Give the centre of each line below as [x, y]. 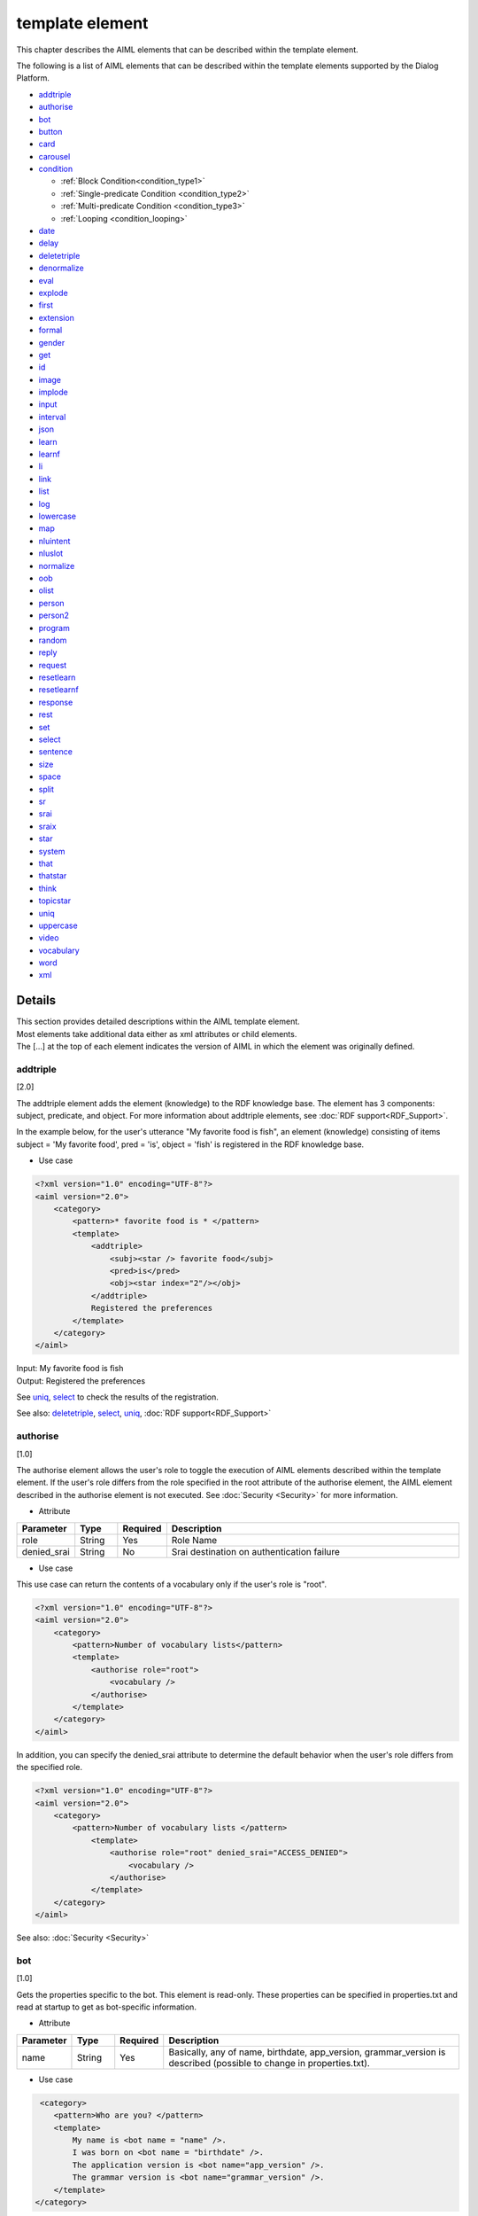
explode [53, 293]
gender [52, 342]
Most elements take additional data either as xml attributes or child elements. [157, 1034]
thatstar [53, 876]
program [54, 628]
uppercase [58, 925]
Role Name [194, 1540]
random [53, 640]
